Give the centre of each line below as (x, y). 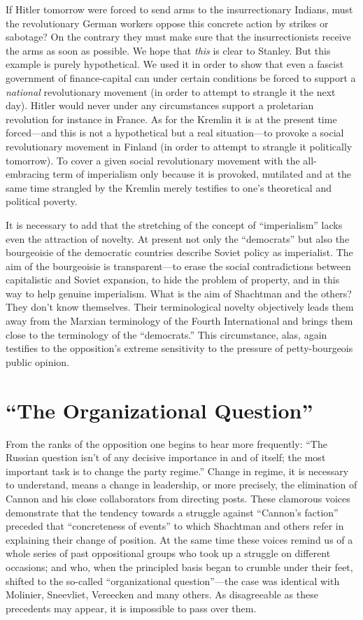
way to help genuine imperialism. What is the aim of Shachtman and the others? (179, 293)
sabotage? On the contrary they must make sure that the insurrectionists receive (178, 37)
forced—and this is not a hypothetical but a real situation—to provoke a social (175, 133)
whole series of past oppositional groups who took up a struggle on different (168, 553)
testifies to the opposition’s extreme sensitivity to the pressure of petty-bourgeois (179, 348)
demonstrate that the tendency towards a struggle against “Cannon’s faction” (172, 512)
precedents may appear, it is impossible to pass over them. (131, 608)
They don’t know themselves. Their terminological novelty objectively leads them (180, 307)
